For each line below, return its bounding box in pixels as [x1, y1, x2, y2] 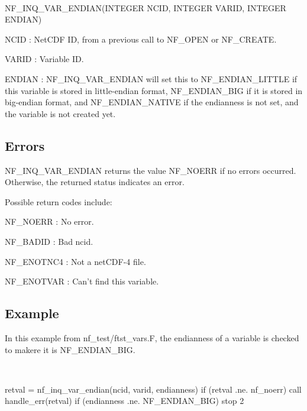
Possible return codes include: [5, 195, 112, 208]
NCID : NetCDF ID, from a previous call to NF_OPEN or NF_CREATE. [5, 33, 277, 45]
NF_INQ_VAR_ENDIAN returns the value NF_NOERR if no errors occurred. [5, 164, 296, 176]
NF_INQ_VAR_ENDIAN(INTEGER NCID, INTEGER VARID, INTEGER [5, 1, 286, 14]
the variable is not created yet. [5, 107, 116, 119]
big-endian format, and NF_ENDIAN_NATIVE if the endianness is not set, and [5, 96, 299, 108]
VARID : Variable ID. [5, 53, 84, 65]
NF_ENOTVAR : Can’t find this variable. [5, 275, 159, 287]
